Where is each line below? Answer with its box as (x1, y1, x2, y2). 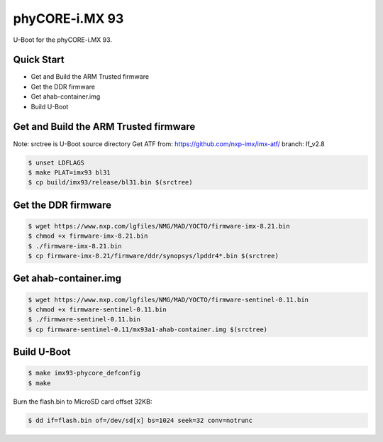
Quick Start (13, 54, 65, 66)
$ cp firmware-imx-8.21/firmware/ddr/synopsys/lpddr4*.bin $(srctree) (28, 252, 279, 260)
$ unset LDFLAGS (28, 158, 85, 167)
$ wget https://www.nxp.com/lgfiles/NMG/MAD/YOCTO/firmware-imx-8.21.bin (28, 222, 290, 230)
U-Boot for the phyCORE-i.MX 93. (13, 35, 113, 44)
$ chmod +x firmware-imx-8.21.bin (28, 232, 148, 241)
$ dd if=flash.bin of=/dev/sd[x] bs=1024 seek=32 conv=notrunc (28, 416, 253, 424)
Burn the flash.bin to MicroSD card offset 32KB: (13, 397, 152, 406)
